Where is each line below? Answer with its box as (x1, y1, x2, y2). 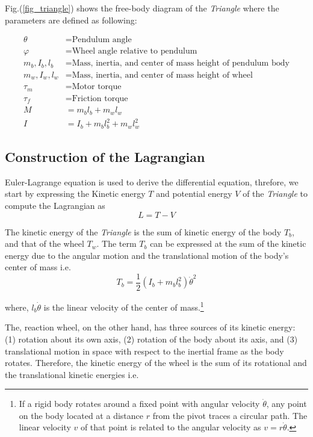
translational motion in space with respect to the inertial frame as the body (5, 344, 284, 357)
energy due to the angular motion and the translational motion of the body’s (5, 249, 289, 261)
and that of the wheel (5, 237, 84, 250)
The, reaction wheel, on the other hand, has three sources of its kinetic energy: (5, 321, 296, 333)
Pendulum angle (72, 36, 132, 45)
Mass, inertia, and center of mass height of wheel (72, 70, 253, 79)
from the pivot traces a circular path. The (152, 409, 308, 421)
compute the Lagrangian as (5, 199, 105, 212)
